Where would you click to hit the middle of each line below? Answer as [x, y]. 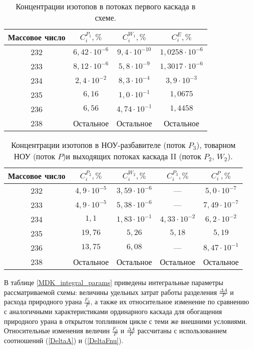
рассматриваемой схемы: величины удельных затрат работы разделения [111, 292]
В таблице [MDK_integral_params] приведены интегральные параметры [114, 282]
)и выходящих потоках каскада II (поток [132, 156]
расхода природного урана [43, 302]
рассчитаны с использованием [182, 331]
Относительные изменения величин [57, 331]
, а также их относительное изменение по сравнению [170, 302]
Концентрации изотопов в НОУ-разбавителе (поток [98, 145]
